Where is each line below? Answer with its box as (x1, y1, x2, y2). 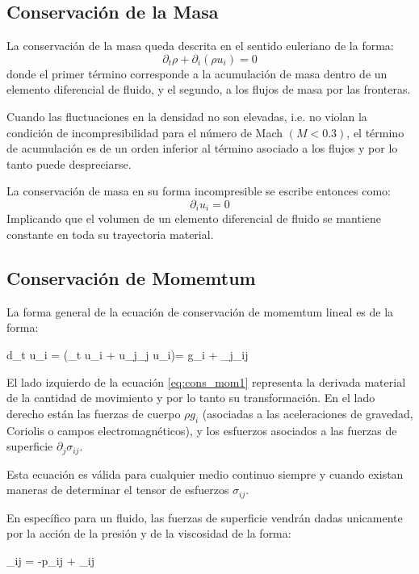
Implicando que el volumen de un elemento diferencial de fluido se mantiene (6, 210, 382, 227)
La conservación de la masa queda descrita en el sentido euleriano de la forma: (6, 37, 394, 54)
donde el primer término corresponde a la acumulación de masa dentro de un (6, 65, 388, 82)
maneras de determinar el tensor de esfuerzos (6, 481, 229, 498)
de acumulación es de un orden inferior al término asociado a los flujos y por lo (6, 140, 398, 157)
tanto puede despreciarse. (6, 155, 132, 172)
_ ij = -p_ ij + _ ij (6, 551, 94, 568)
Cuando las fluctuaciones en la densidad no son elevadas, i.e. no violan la (6, 107, 367, 124)
